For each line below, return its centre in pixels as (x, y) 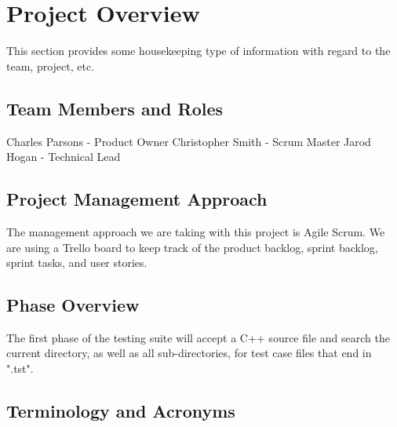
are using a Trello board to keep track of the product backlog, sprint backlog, (192, 247)
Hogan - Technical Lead (64, 157)
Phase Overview (73, 305)
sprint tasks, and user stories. (77, 263)
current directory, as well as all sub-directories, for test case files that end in (189, 353)
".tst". (20, 369)
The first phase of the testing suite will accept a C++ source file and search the (198, 337)
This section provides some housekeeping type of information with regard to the (198, 51)
